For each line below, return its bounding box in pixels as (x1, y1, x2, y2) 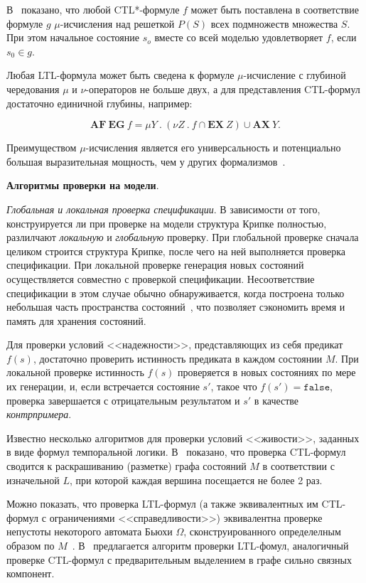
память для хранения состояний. (6, 313, 146, 328)
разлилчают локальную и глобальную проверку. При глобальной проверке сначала (6, 230, 359, 245)
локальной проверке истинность (6, 365, 144, 380)
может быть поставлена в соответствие (190, 2, 359, 16)
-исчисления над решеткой (60, 16, 175, 31)
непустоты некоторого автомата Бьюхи (6, 524, 173, 539)
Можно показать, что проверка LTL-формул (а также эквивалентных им (6, 496, 318, 511)
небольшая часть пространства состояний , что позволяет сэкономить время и (6, 299, 345, 314)
